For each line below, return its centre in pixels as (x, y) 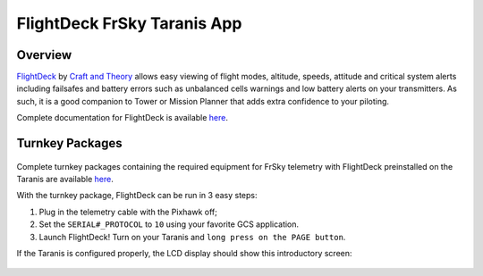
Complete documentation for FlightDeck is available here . (122, 118)
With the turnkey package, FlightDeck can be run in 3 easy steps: (137, 196)
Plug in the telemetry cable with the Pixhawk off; (128, 212)
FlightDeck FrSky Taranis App (129, 23)
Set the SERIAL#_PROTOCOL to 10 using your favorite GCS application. (169, 224)
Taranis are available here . (65, 180)
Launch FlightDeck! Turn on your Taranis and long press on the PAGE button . (192, 237)
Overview (44, 55)
